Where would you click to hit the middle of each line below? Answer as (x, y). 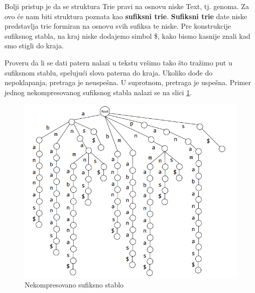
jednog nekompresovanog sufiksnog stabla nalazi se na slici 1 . (98, 92)
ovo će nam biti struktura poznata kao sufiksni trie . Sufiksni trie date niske (126, 16)
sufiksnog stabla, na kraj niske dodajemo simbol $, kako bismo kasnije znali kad (127, 35)
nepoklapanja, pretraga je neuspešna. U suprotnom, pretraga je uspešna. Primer (128, 82)
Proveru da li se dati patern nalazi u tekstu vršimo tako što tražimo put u (118, 62)
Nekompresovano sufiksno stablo (74, 285)
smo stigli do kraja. (34, 46)
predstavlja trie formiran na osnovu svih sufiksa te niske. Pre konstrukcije (118, 26)
